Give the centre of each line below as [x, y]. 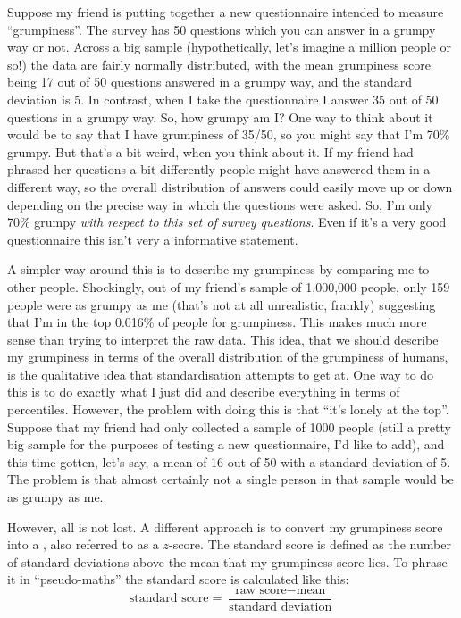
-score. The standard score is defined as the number [310, 544]
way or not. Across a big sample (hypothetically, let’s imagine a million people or [230, 47]
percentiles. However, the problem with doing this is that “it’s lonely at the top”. [228, 409]
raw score [261, 590]
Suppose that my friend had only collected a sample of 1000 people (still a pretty [229, 426]
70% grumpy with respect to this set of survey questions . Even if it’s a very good [227, 222]
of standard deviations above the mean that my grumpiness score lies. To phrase [227, 561]
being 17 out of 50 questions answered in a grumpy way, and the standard [210, 82]
